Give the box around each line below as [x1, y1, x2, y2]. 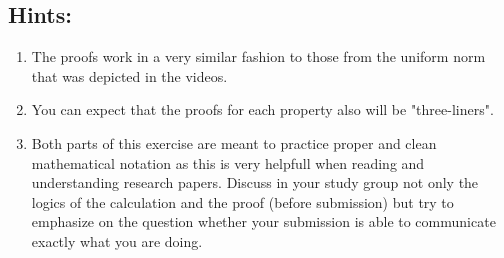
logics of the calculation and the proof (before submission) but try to [31, 191, 454, 212]
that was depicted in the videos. [31, 65, 228, 86]
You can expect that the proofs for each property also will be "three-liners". [31, 99, 494, 120]
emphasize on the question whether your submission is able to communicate [31, 211, 496, 232]
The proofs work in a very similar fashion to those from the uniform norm [31, 46, 486, 67]
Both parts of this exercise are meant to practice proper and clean [31, 132, 437, 153]
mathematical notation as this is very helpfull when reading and [31, 152, 425, 173]
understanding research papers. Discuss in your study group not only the [31, 172, 479, 193]
